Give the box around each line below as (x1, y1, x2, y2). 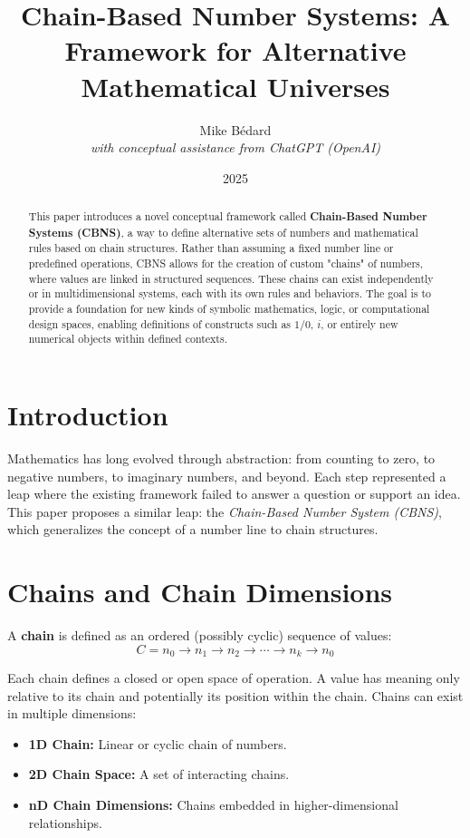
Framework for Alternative (64, 32, 407, 69)
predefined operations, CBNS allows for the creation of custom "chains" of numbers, (28, 256, 424, 271)
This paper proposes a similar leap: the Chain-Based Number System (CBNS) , (7, 502, 442, 521)
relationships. (28, 813, 102, 832)
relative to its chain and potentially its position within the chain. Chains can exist (7, 686, 464, 705)
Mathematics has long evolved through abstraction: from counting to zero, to (7, 448, 436, 467)
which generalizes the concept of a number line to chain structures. (7, 520, 379, 539)
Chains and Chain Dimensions (7, 573, 393, 610)
